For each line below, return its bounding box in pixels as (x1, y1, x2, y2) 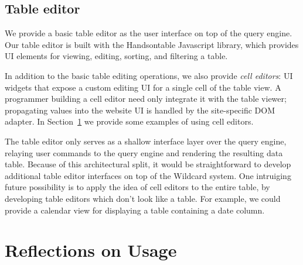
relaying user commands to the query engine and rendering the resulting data (5, 146, 283, 159)
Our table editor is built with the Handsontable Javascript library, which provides (5, 38, 299, 50)
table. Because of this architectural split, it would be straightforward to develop (5, 158, 291, 170)
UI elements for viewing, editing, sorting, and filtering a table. (5, 50, 228, 62)
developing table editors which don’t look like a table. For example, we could (5, 192, 281, 204)
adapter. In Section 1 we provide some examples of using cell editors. (5, 115, 254, 128)
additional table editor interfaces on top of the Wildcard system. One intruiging (5, 169, 291, 181)
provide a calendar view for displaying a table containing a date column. (5, 204, 265, 216)
